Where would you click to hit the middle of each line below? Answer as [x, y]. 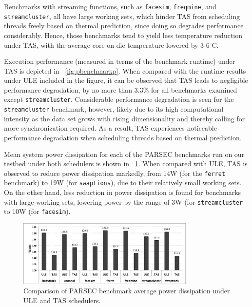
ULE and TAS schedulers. [62, 300]
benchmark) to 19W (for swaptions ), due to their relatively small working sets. [123, 182]
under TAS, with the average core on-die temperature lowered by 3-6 [107, 45]
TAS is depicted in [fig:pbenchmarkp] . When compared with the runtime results [125, 70]
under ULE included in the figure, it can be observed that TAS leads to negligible [126, 80]
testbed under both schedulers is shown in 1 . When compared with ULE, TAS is [126, 163]
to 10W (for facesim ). [37, 211]
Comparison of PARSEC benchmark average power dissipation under [127, 291]
